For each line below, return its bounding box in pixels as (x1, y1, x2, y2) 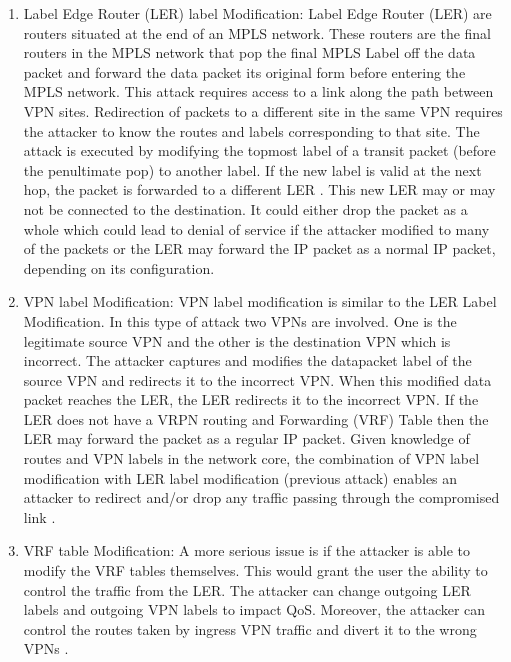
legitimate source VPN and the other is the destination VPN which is (23, 330, 451, 351)
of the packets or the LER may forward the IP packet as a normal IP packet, (23, 238, 496, 259)
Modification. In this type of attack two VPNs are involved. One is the (23, 310, 457, 331)
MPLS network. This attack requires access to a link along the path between (23, 81, 494, 102)
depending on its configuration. (23, 257, 215, 278)
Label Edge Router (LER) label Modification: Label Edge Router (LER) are (23, 3, 492, 23)
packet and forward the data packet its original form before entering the (23, 61, 466, 82)
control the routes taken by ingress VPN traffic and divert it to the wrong (23, 618, 477, 639)
